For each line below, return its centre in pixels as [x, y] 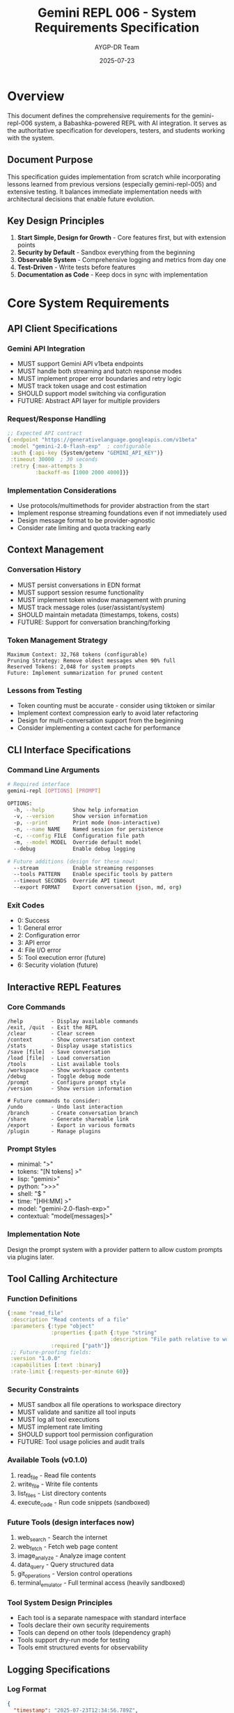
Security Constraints [43, 1390]
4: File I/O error [39, 950]
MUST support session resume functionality [80, 592]
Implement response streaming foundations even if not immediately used [122, 513]
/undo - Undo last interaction [65, 1107]
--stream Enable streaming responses [84, 868]
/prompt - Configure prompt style [67, 1082]
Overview [36, 96]
